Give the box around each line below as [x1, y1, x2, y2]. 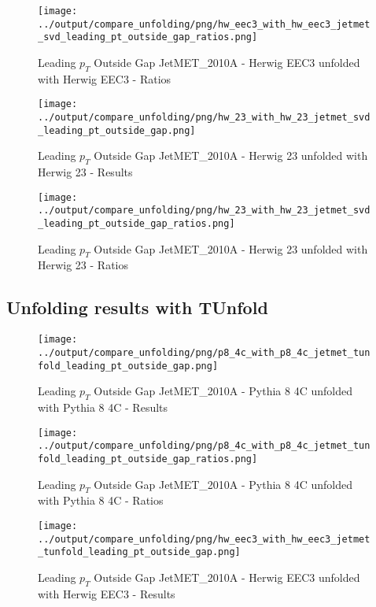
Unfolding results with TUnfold [6, 295, 268, 320]
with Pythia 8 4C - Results [38, 399, 168, 416]
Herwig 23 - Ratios [38, 257, 129, 273]
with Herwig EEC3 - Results [38, 585, 175, 601]
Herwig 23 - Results [38, 164, 133, 180]
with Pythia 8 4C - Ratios [38, 492, 164, 509]
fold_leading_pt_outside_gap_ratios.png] [38, 453, 258, 465]
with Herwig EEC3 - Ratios [38, 70, 171, 87]
